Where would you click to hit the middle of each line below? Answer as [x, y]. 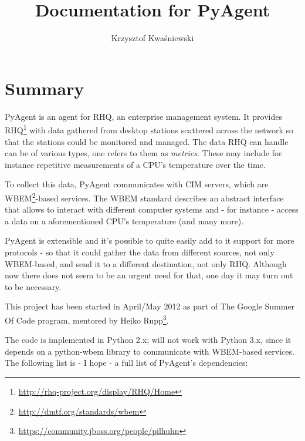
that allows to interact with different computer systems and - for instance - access [152, 209]
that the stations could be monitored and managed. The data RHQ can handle [147, 141]
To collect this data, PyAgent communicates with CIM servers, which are [137, 184]
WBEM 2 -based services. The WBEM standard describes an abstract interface [144, 197]
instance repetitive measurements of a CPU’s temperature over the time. [135, 164]
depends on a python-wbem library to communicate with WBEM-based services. [150, 351]
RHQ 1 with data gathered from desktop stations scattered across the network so [149, 129]
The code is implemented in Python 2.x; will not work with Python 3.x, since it [148, 340]
